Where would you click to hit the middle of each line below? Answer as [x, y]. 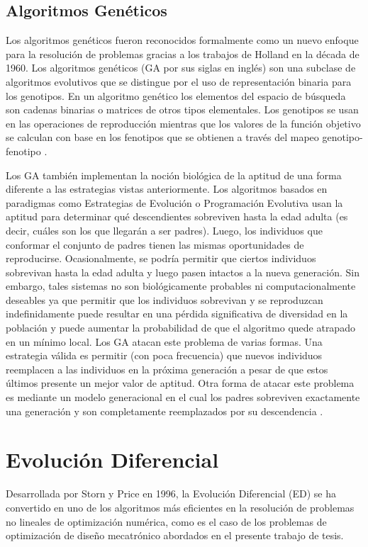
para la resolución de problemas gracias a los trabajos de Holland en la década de [183, 53]
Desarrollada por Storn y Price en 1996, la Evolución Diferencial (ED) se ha [171, 494]
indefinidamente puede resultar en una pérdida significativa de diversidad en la [177, 314]
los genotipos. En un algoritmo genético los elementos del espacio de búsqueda [176, 95]
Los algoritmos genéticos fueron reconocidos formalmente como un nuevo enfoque [182, 40]
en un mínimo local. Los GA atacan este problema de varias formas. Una [164, 341]
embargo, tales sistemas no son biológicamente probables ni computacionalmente [181, 286]
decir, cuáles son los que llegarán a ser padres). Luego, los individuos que [164, 230]
